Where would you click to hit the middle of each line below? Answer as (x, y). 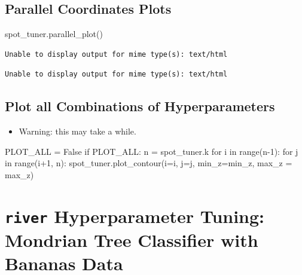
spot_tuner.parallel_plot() (54, 34)
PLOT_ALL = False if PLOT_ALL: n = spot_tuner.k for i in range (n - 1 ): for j (152, 151)
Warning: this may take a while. (77, 131)
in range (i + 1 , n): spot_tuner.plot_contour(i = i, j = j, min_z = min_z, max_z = (149, 163)
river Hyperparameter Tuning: (135, 216)
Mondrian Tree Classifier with (132, 240)
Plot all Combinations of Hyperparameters (140, 106)
